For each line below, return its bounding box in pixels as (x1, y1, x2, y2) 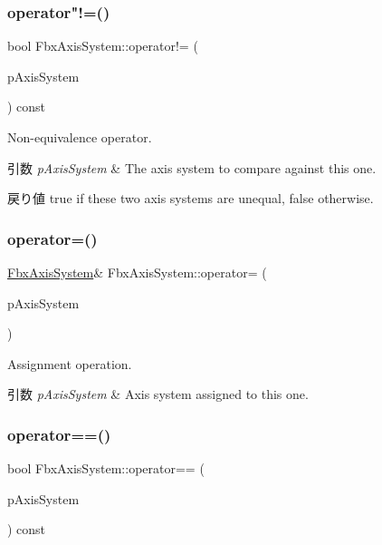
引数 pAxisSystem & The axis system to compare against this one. (7, 158, 377, 177)
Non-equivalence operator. (7, 128, 152, 146)
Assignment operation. (7, 354, 132, 373)
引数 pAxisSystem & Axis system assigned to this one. (7, 384, 309, 404)
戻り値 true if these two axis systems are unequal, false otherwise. (7, 189, 374, 208)
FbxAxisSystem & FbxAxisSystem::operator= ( (7, 263, 267, 281)
